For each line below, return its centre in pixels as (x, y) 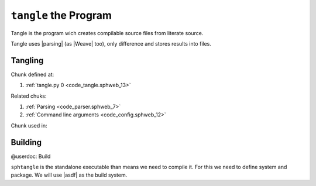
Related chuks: (29, 96)
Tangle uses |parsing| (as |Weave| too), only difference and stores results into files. (111, 43)
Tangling (27, 61)
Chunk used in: (29, 125)
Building (26, 142)
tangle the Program (61, 15)
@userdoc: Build (31, 156)
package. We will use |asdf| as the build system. (69, 175)
